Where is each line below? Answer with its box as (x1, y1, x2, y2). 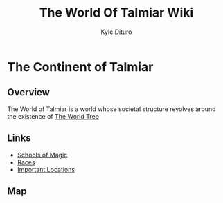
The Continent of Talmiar (7, 59, 154, 75)
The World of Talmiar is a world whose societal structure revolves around (7, 105, 216, 113)
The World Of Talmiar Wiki (39, 5, 194, 21)
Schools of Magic (17, 151, 68, 159)
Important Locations (17, 165, 75, 173)
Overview (7, 86, 51, 98)
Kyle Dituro (100, 28, 133, 36)
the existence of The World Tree (7, 112, 99, 120)
